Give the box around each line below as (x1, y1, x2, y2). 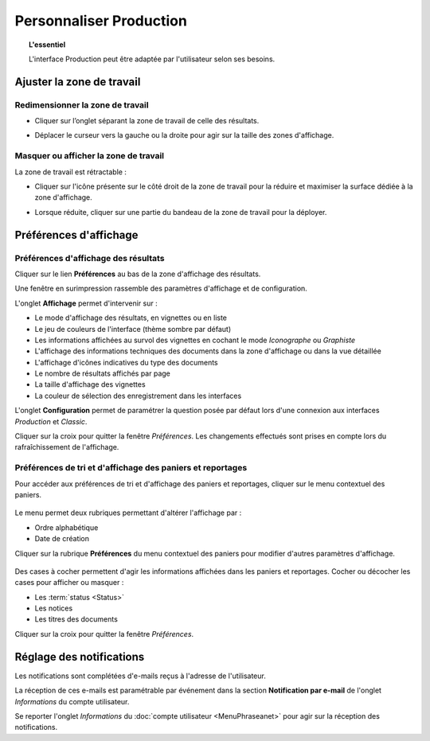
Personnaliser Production (14, 12, 187, 29)
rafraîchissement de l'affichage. (14, 443, 119, 452)
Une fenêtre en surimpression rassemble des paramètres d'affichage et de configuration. (14, 283, 308, 294)
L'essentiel (29, 40, 66, 49)
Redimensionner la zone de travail (14, 99, 149, 111)
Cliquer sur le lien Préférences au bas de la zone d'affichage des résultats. (14, 269, 261, 279)
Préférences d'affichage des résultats (14, 252, 165, 263)
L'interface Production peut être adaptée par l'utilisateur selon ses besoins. (29, 54, 276, 64)
